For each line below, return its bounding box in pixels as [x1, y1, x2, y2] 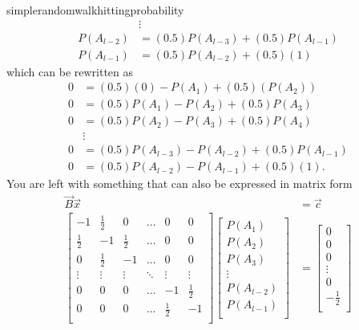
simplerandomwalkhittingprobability [6, 2, 184, 18]
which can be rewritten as [6, 63, 134, 79]
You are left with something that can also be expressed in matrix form [6, 175, 353, 192]
